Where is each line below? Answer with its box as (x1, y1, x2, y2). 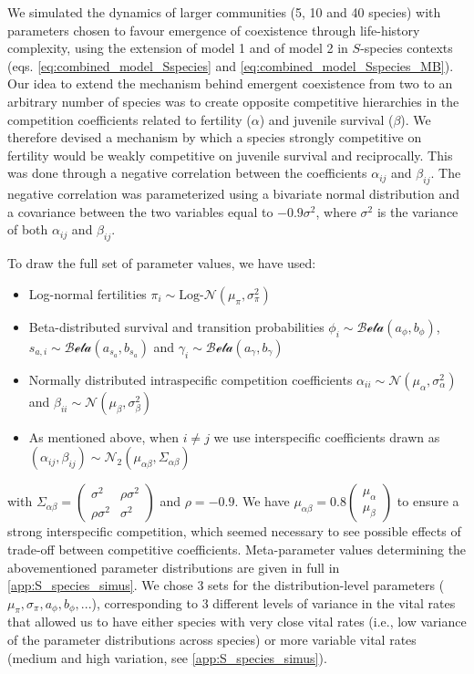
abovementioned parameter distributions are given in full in (7, 557, 340, 576)
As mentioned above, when (28, 427, 179, 446)
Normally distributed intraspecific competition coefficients (28, 369, 353, 389)
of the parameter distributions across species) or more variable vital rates (7, 630, 417, 649)
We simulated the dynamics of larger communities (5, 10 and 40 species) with (7, 3, 441, 21)
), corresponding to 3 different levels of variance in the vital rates (91, 593, 456, 612)
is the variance (376, 202, 459, 221)
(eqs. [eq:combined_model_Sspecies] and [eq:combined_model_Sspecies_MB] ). (7, 56, 454, 75)
